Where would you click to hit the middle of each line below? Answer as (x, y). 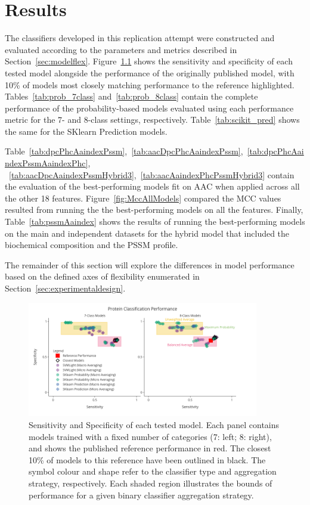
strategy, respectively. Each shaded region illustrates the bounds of (151, 483)
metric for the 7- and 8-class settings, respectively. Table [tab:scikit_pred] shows (152, 120)
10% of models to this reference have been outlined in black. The (147, 459)
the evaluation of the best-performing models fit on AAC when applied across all (152, 186)
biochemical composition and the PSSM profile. (92, 245)
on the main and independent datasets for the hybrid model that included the (147, 233)
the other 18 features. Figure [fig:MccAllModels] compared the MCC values (143, 198)
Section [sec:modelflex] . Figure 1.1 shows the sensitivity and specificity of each (149, 61)
